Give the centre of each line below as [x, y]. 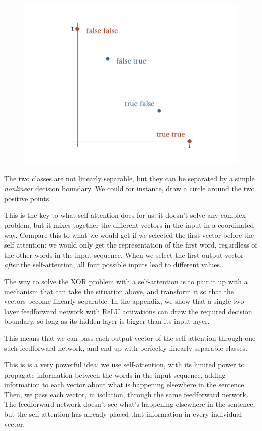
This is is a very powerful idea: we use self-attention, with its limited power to [124, 365]
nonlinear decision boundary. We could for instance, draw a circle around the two [129, 188]
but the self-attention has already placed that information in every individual [123, 414]
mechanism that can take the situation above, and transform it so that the [119, 291]
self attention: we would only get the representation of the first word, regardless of [131, 245]
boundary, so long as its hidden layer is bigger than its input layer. [107, 321]
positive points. [28, 198]
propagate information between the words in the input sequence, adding [115, 374]
